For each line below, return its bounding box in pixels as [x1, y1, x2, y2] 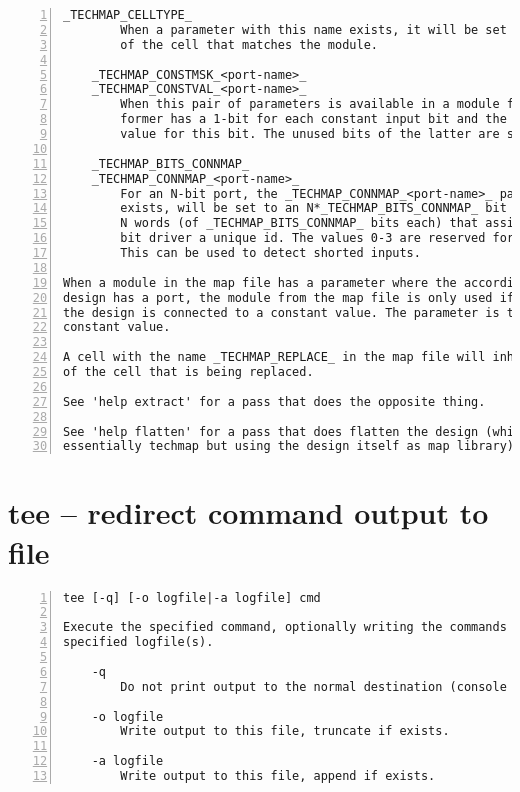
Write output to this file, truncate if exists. [120, 724, 450, 739]
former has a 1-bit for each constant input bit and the [120, 112, 507, 127]
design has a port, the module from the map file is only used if [63, 290, 515, 305]
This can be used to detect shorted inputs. [120, 246, 421, 260]
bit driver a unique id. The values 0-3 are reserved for [120, 231, 515, 246]
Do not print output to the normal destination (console [120, 679, 507, 694]
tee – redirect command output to [8, 492, 489, 533]
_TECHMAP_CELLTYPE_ [63, 8, 192, 22]
